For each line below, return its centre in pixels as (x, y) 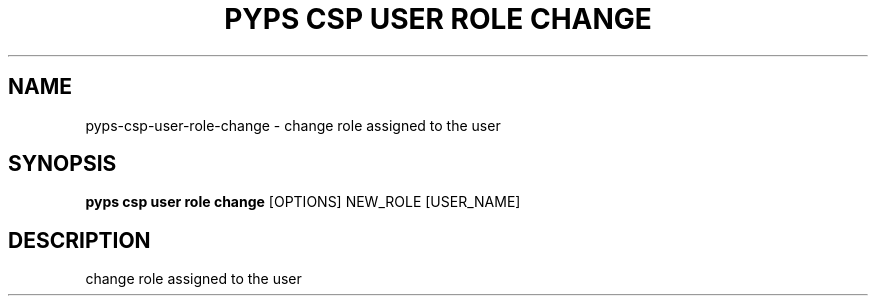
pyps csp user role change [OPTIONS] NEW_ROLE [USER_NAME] (303, 202)
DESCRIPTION (79, 240)
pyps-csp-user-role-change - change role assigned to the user (293, 125)
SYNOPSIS (62, 164)
